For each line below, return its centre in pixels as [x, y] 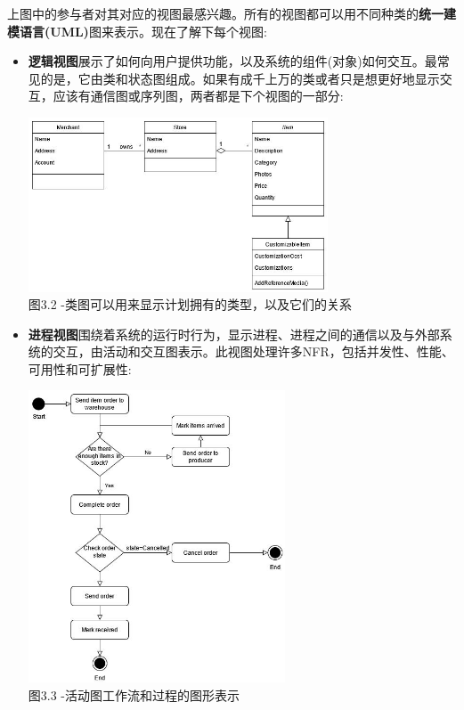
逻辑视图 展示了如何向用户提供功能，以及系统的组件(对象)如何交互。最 [232, 61]
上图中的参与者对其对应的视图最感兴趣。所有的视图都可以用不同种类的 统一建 [232, 13]
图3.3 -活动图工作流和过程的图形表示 [134, 694]
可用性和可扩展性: [80, 368]
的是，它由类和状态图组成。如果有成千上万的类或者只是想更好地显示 [240, 78]
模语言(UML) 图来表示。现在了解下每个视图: [137, 31]
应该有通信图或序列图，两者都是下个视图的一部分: [198, 96]
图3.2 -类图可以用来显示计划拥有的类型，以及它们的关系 [190, 304]
